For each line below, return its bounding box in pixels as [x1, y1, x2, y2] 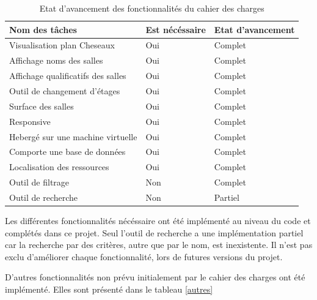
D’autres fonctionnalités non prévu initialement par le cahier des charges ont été [5, 271, 305, 283]
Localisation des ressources [9, 160, 109, 173]
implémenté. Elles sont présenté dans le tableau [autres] [5, 282, 213, 295]
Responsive [9, 114, 51, 127]
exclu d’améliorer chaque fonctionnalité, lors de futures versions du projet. [5, 250, 283, 263]
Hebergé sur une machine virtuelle [9, 130, 137, 143]
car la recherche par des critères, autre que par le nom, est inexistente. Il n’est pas [5, 238, 313, 251]
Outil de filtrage [9, 176, 70, 189]
